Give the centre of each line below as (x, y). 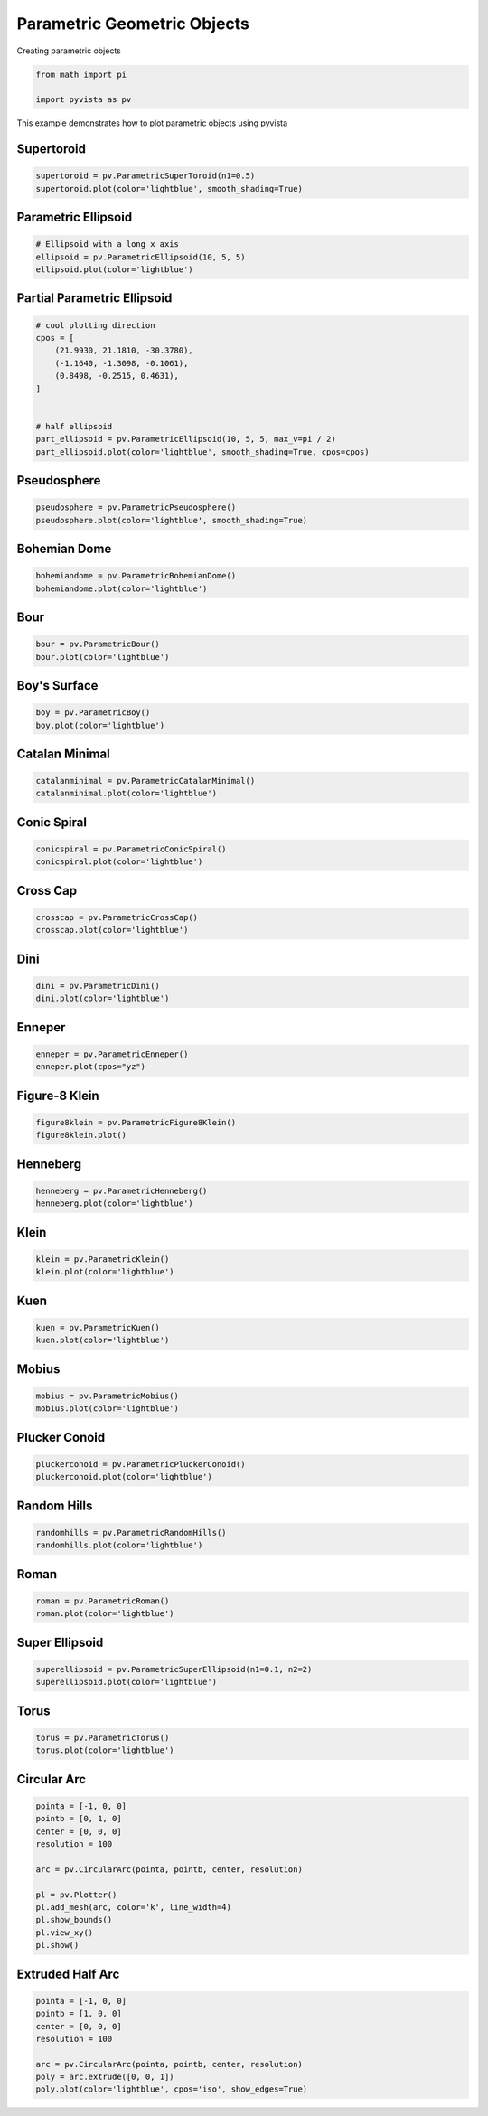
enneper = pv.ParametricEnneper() (112, 1054)
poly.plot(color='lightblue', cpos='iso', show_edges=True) (172, 2089)
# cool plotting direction (95, 325)
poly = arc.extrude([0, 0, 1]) (105, 2077)
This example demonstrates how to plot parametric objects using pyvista (152, 123)
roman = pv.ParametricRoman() (103, 1601)
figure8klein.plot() (81, 1135)
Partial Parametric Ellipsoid (94, 298)
